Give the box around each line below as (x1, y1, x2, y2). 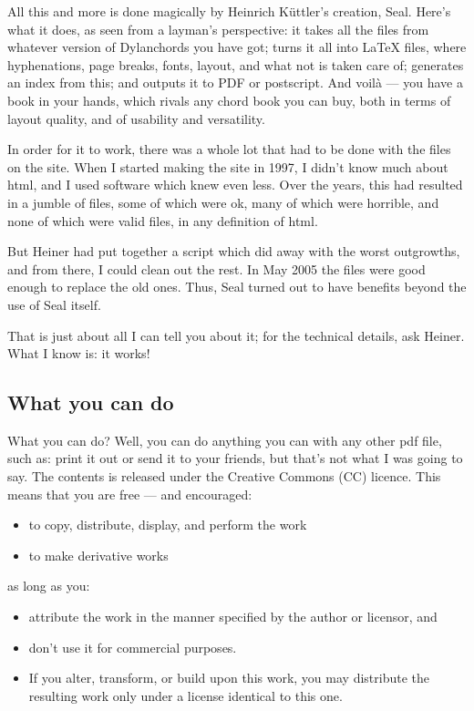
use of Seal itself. (7, 294, 101, 314)
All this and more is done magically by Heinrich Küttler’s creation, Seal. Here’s (7, 2, 451, 20)
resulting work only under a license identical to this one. (28, 685, 343, 705)
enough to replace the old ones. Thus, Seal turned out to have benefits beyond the (7, 277, 467, 296)
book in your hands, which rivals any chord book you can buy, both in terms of (7, 90, 451, 109)
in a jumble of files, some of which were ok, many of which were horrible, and (7, 192, 439, 211)
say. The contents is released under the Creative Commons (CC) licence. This (7, 467, 441, 486)
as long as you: (7, 576, 90, 595)
